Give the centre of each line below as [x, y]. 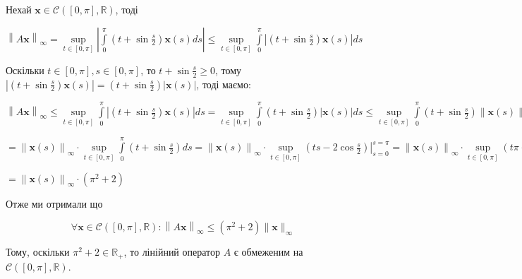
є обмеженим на [268, 252]
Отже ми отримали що [54, 203]
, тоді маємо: [224, 84]
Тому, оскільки [38, 252]
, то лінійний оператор [172, 252]
